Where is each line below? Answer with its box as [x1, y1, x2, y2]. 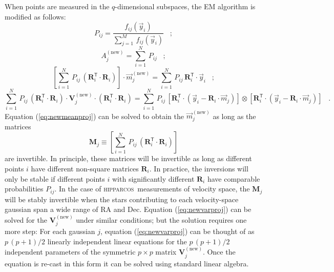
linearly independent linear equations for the [47, 236, 187, 246]
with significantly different [112, 173, 195, 184]
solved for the [5, 214, 47, 225]
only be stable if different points [5, 173, 105, 184]
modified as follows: [5, 11, 66, 22]
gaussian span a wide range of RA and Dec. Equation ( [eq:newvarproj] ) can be [5, 204, 252, 215]
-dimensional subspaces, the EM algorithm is [115, 1, 256, 11]
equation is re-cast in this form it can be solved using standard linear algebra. [5, 258, 249, 268]
